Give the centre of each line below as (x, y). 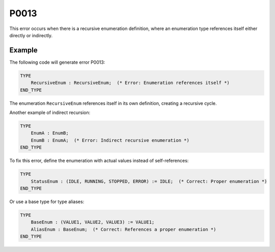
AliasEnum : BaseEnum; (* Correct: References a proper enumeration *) (123, 229)
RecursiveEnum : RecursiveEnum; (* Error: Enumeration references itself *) (130, 83)
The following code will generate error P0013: (57, 62)
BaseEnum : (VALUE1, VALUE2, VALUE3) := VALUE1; (93, 222)
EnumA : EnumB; (50, 133)
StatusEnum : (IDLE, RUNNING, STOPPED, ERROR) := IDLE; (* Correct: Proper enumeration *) (149, 181)
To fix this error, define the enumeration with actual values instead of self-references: (99, 161)
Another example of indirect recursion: (50, 113)
